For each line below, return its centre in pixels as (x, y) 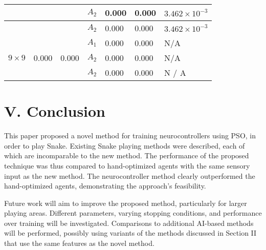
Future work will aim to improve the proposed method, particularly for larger (126, 203)
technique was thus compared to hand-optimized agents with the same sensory (127, 165)
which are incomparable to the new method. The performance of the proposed (127, 155)
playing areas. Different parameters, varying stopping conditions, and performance (133, 213)
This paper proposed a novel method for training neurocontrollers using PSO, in (130, 136)
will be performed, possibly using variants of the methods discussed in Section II (130, 233)
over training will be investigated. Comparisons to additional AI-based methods (129, 223)
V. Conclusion (55, 111)
